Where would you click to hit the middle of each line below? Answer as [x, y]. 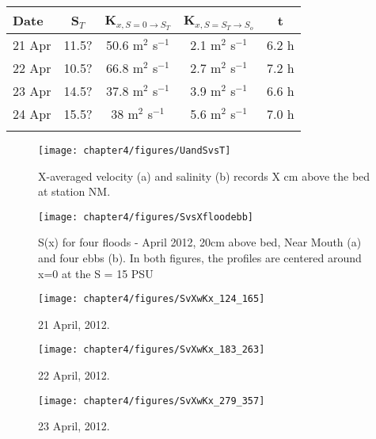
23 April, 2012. [74, 426]
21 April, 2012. [74, 324]
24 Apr [32, 113]
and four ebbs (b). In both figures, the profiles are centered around [200, 258]
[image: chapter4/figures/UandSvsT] [135, 150]
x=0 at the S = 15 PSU [96, 273]
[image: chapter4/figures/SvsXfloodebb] [146, 217]
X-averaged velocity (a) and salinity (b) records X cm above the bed [204, 176]
